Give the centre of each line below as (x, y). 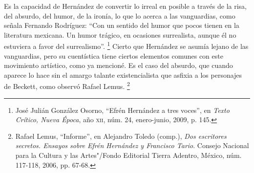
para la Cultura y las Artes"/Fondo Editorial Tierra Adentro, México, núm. (128, 155)
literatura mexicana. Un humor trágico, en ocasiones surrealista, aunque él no (120, 34)
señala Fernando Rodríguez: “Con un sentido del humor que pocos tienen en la (122, 25)
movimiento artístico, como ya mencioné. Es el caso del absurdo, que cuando (118, 65)
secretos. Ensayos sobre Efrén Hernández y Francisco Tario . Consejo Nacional (132, 145)
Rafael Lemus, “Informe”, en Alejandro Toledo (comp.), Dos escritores (121, 136)
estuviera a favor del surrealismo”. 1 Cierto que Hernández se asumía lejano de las (126, 45)
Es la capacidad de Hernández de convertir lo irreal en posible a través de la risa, (125, 6)
